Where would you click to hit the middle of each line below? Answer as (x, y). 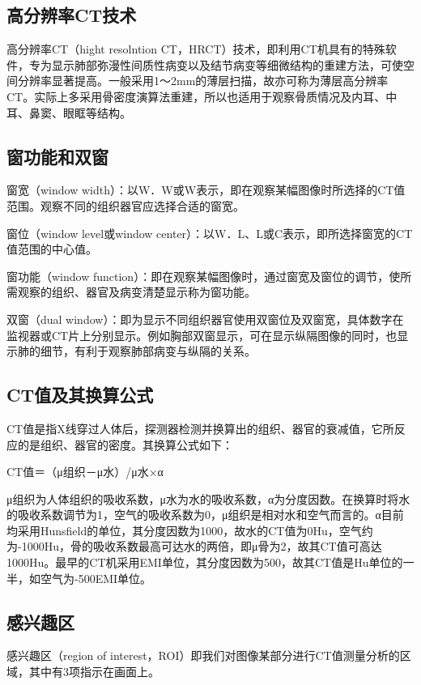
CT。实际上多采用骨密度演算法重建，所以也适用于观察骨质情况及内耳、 (196, 96)
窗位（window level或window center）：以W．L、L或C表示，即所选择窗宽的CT (210, 233)
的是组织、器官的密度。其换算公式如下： (125, 444)
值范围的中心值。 (52, 249)
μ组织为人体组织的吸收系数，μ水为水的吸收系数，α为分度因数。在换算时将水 (208, 498)
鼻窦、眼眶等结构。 (80, 112)
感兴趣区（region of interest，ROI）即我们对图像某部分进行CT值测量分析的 (203, 655)
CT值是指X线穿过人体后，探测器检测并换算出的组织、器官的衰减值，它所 (200, 428)
